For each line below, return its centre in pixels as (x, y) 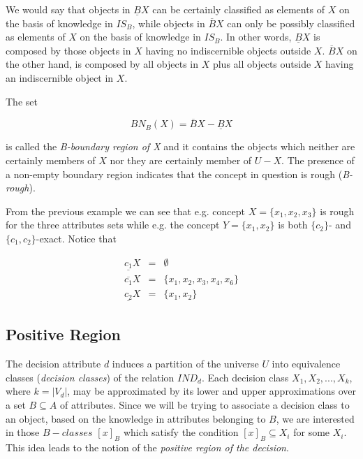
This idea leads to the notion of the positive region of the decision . (147, 447)
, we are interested (315, 418)
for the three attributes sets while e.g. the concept (113, 225)
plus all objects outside (262, 64)
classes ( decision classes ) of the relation (90, 377)
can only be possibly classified (291, 23)
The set (22, 101)
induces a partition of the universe (185, 364)
